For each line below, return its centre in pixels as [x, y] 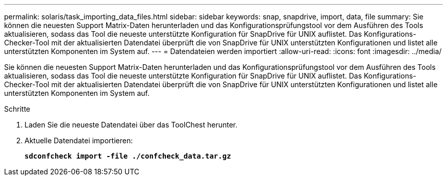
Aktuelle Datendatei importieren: [79, 140]
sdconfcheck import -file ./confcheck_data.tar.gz [128, 156]
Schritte [17, 109]
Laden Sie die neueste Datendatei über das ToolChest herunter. [131, 125]
